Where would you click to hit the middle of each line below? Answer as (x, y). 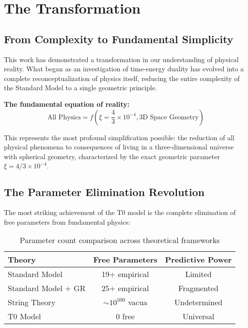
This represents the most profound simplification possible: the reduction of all (119, 137)
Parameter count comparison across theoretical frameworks (120, 240)
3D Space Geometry (169, 117)
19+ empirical (125, 274)
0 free (125, 316)
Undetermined (199, 302)
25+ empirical (125, 288)
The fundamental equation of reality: (67, 104)
